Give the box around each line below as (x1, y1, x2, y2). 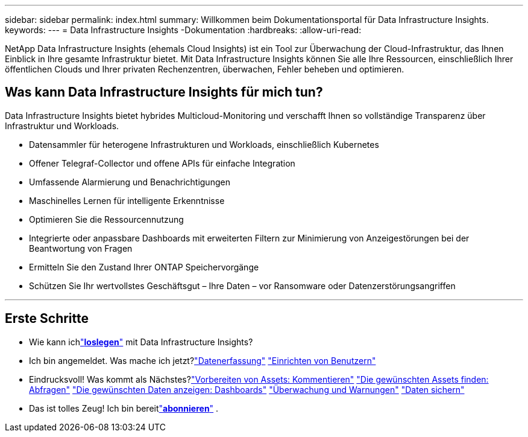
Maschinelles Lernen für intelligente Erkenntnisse (29, 195, 225, 206)
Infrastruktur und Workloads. (5, 120, 119, 131)
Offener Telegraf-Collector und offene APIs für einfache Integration (29, 158, 295, 168)
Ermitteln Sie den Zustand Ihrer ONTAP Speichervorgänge (29, 261, 259, 272)
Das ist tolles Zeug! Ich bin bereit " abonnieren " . (29, 403, 219, 413)
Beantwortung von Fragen (29, 243, 133, 254)
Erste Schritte (5, 311, 89, 327)
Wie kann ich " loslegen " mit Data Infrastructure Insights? (29, 336, 253, 347)
